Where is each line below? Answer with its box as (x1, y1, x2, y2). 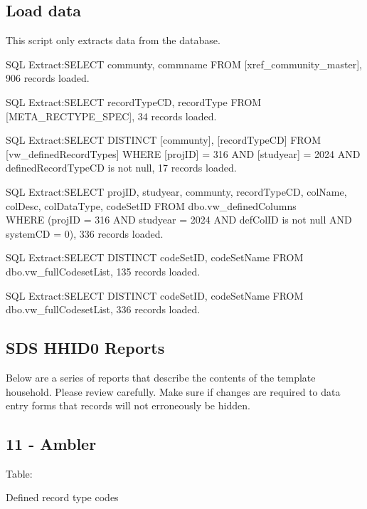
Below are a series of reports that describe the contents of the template (6, 369, 316, 384)
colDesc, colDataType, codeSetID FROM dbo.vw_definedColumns (6, 198, 297, 213)
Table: (6, 466, 33, 481)
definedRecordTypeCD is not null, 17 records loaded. (6, 160, 237, 175)
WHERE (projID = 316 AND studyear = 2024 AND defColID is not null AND (6, 212, 352, 227)
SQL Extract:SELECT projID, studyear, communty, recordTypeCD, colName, (6, 184, 347, 199)
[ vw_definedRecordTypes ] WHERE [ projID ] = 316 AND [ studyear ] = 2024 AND (6, 146, 361, 161)
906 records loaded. (6, 70, 90, 85)
